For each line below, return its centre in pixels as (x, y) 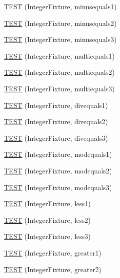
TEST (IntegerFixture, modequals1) (58, 154)
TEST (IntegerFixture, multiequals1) (59, 55)
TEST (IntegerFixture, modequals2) (58, 170)
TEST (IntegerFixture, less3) (47, 236)
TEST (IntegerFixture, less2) (47, 220)
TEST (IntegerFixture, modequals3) (58, 187)
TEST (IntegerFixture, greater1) (53, 252)
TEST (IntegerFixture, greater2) (53, 269)
